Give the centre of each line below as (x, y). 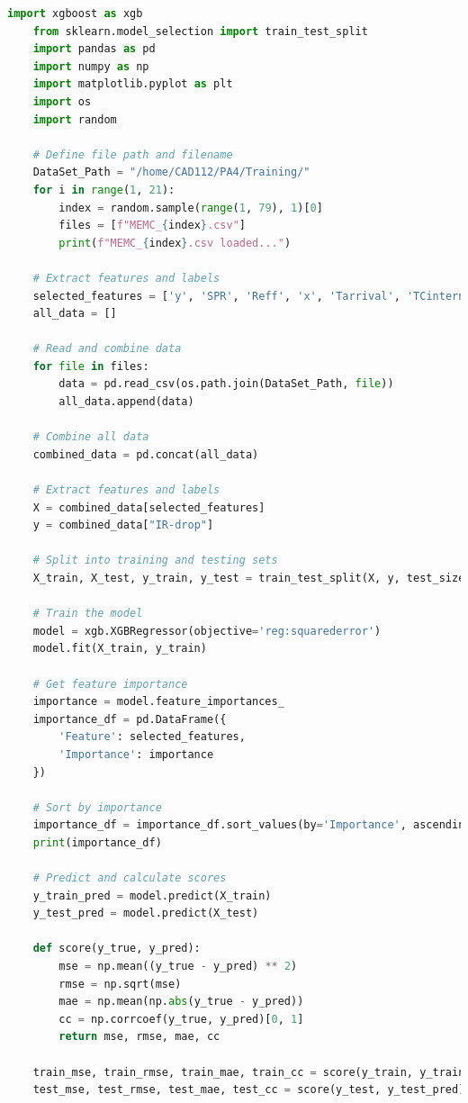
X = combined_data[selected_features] (149, 507)
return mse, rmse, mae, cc (139, 1037)
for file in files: (91, 366)
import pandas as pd (94, 49)
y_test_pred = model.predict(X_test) (146, 913)
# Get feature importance (110, 684)
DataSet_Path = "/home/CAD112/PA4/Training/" (171, 172)
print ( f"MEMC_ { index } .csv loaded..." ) (175, 243)
